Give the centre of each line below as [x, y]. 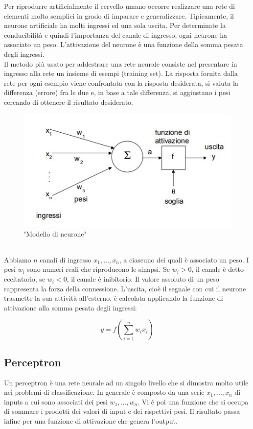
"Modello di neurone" [55, 233]
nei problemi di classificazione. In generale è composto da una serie [104, 392]
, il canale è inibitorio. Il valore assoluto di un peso [143, 279]
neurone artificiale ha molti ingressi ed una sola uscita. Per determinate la [115, 25]
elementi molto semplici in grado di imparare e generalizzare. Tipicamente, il [119, 15]
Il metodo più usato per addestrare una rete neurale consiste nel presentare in [121, 63]
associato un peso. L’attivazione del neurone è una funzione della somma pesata [124, 44]
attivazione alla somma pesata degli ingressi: [70, 307]
